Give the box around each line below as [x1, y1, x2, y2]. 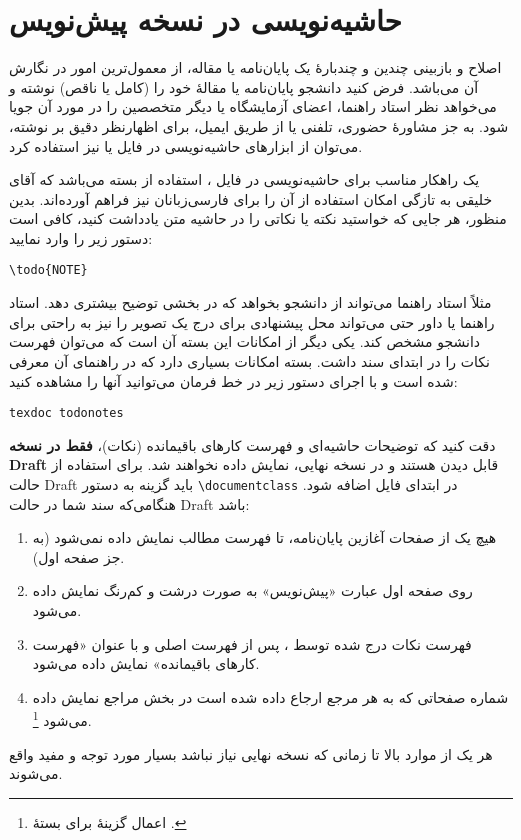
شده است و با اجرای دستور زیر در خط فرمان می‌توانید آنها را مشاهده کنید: [9, 370, 458, 391]
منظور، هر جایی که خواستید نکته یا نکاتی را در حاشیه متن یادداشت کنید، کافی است [9, 208, 507, 229]
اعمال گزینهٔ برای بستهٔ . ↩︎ [32, 811, 187, 832]
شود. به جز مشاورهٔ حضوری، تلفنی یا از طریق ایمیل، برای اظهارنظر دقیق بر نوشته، [9, 115, 509, 136]
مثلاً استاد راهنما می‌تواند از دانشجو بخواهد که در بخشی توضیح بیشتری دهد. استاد [9, 292, 492, 313]
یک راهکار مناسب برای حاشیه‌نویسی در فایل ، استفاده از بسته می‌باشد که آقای [9, 169, 480, 190]
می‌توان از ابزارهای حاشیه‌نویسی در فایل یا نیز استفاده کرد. [9, 135, 363, 156]
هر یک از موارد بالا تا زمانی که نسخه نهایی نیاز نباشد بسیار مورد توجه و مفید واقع [9, 743, 493, 764]
